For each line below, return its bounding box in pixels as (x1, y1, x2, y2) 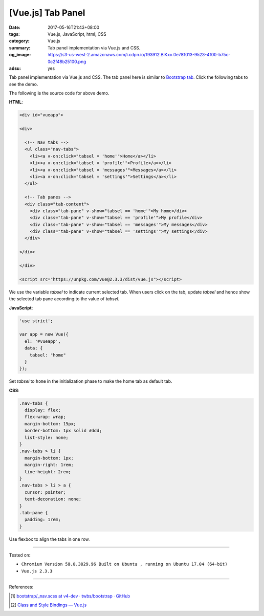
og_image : (9, 52, 31, 58)
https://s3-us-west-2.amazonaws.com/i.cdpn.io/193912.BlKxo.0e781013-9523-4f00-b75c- (47, 52, 231, 58)
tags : (9, 31, 20, 37)
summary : (9, 44, 31, 51)
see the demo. (9, 81, 39, 87)
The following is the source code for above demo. (9, 90, 110, 96)
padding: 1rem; (24, 517, 61, 523)
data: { (24, 345, 43, 351)
